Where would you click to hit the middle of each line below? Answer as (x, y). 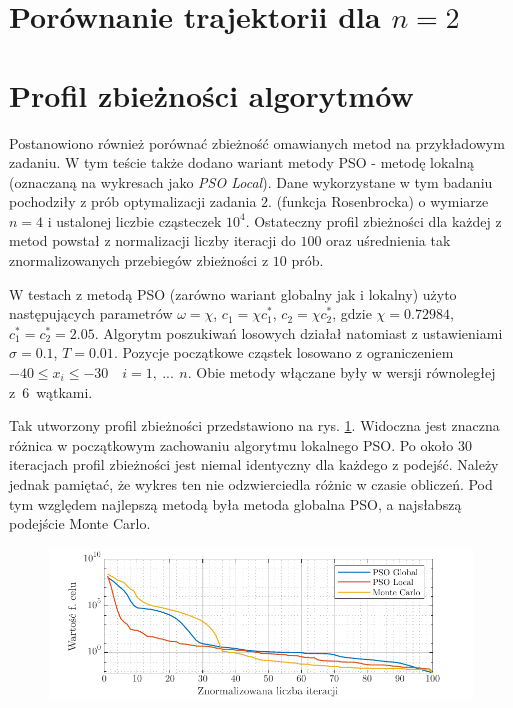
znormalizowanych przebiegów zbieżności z (139, 260)
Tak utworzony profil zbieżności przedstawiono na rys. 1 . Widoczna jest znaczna (254, 425)
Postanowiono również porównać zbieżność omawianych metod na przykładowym (257, 142)
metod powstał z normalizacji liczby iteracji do (152, 240)
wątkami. (64, 391)
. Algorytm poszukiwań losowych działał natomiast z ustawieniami (298, 332)
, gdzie (352, 313)
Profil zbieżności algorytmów (211, 94)
